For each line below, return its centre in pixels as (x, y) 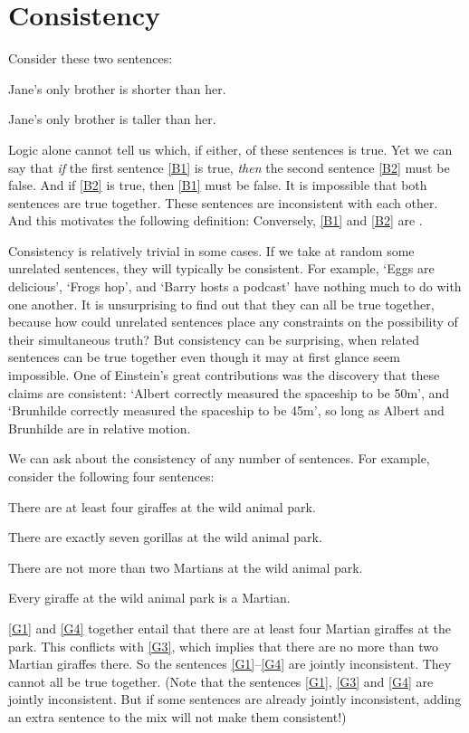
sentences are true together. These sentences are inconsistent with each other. (223, 202)
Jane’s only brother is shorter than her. (117, 88)
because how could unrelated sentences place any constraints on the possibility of (233, 322)
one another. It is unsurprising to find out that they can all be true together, (221, 304)
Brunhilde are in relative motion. (100, 428)
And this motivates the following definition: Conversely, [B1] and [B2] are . (215, 220)
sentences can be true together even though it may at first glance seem (204, 357)
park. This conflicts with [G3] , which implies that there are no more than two (223, 646)
